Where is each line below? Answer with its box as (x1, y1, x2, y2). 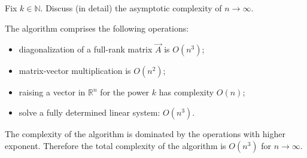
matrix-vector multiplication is (19, 64, 131, 77)
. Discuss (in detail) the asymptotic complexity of (40, 2, 222, 14)
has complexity (159, 86, 214, 98)
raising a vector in (19, 86, 86, 98)
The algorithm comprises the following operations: (5, 21, 189, 34)
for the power (100, 86, 150, 98)
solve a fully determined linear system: (19, 106, 160, 118)
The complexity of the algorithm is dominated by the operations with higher (5, 128, 285, 140)
